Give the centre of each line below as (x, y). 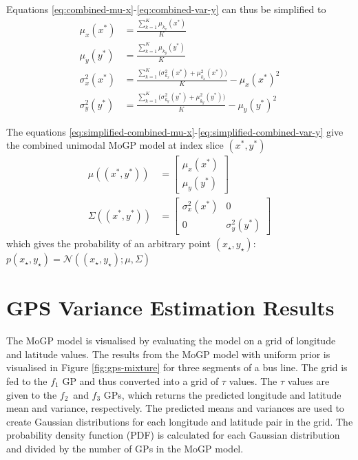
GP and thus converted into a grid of (140, 381)
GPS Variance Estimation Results (170, 307)
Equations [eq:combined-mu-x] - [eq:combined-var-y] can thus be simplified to (166, 9)
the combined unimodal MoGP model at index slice (115, 145)
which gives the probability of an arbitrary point (109, 243)
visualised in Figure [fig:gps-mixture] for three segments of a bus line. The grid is (177, 367)
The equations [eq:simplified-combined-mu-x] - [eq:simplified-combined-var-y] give (175, 131)
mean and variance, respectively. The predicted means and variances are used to (175, 408)
